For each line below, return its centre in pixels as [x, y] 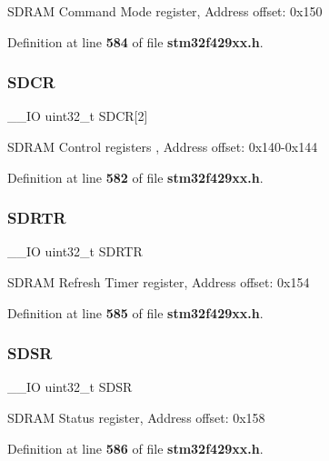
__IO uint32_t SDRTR [75, 251]
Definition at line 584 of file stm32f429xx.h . [135, 41]
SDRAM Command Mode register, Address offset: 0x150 [165, 11]
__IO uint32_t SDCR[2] [78, 116]
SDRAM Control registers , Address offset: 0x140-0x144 [163, 146]
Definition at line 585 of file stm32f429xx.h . [135, 312]
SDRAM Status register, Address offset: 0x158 [136, 417]
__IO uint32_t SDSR [70, 387]
